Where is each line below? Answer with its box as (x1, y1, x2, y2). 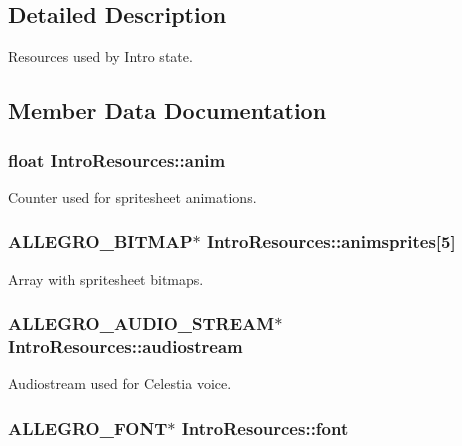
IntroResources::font (181, 415, 349, 440)
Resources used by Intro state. (8, 46, 193, 67)
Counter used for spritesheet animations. (8, 186, 257, 207)
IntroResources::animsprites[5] (206, 229, 456, 254)
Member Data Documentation (8, 95, 327, 126)
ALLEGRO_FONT (8, 415, 168, 440)
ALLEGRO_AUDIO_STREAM (8, 311, 275, 336)
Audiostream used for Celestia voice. (8, 373, 232, 394)
